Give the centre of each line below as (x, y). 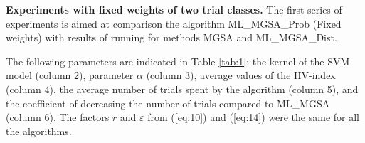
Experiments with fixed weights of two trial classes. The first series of (174, 9)
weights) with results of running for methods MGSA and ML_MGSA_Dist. (171, 37)
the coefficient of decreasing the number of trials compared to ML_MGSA (168, 103)
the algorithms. (39, 131)
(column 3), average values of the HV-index (241, 75)
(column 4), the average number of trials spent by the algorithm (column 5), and (182, 89)
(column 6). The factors (58, 117)
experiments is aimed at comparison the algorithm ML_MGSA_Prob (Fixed (174, 23)
